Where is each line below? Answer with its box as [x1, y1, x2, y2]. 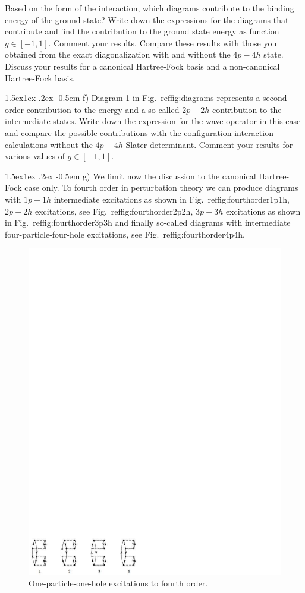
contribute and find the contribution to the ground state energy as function [5, 25, 279, 37]
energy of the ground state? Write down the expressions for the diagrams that [5, 13, 289, 26]
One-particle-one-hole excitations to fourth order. [29, 576, 208, 589]
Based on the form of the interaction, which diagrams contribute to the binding [5, 2, 294, 14]
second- [263, 92, 290, 104]
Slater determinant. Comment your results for [125, 138, 293, 150]
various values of [5, 150, 65, 162]
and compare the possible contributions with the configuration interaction [5, 126, 273, 138]
